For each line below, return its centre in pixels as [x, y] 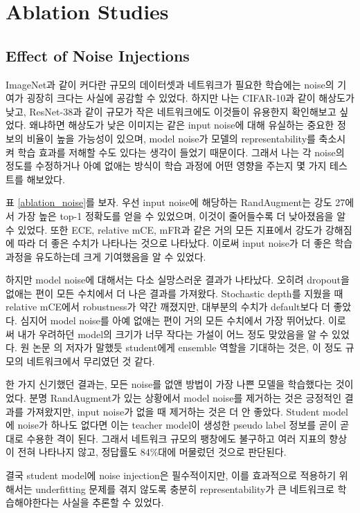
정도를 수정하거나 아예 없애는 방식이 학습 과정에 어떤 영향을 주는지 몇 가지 [166, 166]
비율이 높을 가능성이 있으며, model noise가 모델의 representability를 [171, 138]
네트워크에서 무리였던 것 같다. [91, 361]
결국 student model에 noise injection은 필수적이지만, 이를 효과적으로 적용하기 [171, 475]
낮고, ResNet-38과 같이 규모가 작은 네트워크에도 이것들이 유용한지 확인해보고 [171, 111]
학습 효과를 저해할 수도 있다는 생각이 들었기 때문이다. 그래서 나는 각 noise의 [181, 152]
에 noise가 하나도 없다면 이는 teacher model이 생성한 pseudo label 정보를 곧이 [171, 425]
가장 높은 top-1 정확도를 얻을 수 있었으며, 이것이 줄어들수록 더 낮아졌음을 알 [182, 215]
